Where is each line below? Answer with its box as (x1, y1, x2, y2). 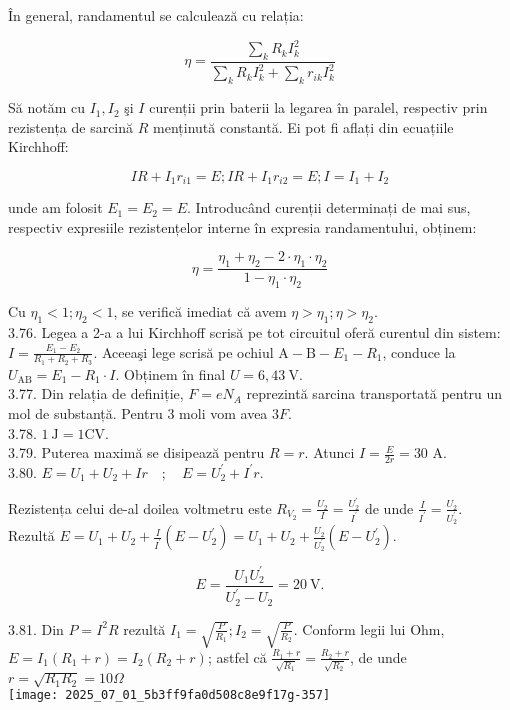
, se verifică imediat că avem (113, 301, 287, 322)
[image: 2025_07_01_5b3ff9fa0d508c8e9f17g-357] (8, 688, 331, 703)
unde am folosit (8, 197, 103, 218)
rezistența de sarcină (8, 116, 134, 137)
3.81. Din (8, 618, 64, 639)
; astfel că (207, 646, 267, 667)
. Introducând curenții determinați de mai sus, (186, 197, 471, 218)
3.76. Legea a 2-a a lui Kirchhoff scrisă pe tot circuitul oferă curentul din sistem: (8, 321, 501, 342)
